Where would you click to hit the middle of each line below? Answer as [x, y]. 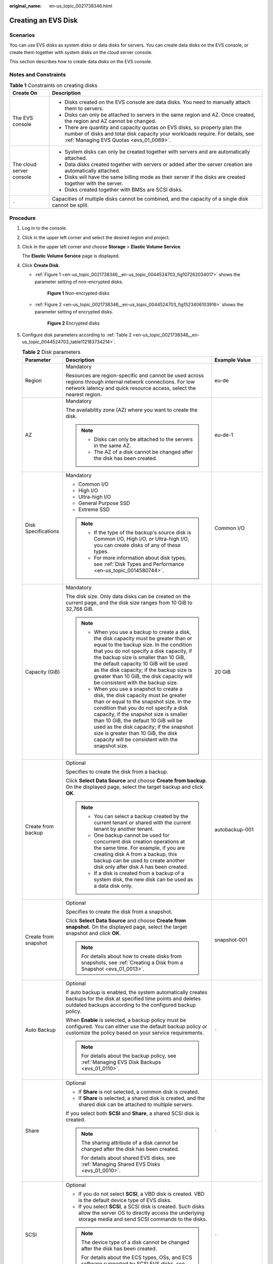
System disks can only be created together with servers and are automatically [157, 152]
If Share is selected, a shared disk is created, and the [142, 1098]
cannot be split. [70, 205]
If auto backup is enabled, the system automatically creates [136, 992]
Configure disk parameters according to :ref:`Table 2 [77, 335]
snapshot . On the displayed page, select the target [126, 927]
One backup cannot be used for [132, 835]
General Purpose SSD [104, 503]
